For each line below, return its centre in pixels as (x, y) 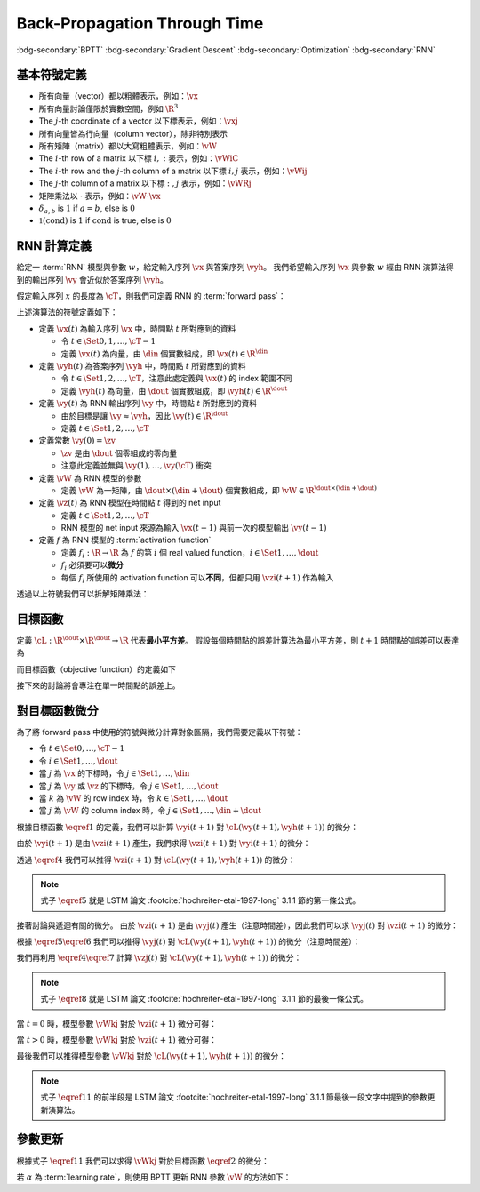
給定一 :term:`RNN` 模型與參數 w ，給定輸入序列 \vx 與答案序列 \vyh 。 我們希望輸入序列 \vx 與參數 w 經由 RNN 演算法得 (236, 268)
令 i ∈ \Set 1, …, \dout (78, 761)
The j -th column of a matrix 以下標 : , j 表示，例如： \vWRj (145, 183)
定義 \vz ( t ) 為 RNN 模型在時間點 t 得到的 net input (130, 503)
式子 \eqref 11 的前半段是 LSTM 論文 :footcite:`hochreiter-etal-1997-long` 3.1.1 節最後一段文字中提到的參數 (234, 1097)
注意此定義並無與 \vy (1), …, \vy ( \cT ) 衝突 (136, 466)
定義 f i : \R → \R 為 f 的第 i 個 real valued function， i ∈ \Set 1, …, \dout (190, 553)
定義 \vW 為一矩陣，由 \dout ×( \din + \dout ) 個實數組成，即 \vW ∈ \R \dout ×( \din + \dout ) (219, 490)
